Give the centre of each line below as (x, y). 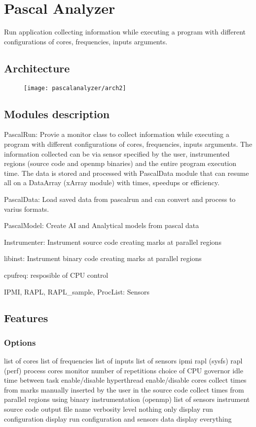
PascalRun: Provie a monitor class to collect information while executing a (117, 134)
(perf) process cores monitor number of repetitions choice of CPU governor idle (124, 370)
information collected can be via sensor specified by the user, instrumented (117, 153)
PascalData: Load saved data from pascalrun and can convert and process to (120, 199)
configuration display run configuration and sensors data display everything (118, 418)
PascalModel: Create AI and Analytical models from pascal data (102, 225)
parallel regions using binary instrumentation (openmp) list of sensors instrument (127, 399)
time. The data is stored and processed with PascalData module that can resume (127, 173)
